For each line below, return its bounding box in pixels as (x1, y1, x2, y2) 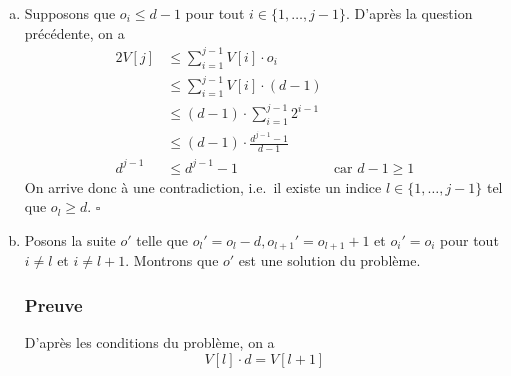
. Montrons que (125, 250, 219, 271)
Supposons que (24, 3, 116, 23)
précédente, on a (24, 22, 125, 43)
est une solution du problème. (238, 250, 421, 271)
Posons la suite (24, 229, 116, 250)
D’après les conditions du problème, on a (24, 332, 275, 353)
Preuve (24, 292, 83, 317)
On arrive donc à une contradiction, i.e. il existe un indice (24, 176, 382, 197)
